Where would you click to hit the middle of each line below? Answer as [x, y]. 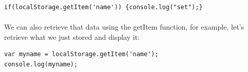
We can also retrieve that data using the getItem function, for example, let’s [124, 27]
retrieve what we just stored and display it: [72, 37]
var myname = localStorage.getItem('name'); [81, 54]
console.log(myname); [41, 64]
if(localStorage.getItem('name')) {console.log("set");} [103, 7]
